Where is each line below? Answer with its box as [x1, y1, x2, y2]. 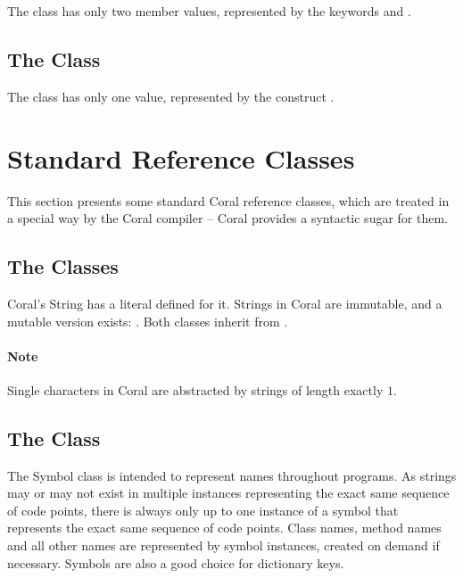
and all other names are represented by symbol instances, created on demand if [7, 536, 440, 555]
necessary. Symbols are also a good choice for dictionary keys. [7, 553, 344, 572]
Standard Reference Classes [7, 139, 355, 176]
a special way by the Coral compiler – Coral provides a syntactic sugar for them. [7, 209, 449, 227]
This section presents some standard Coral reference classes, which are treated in [7, 191, 450, 210]
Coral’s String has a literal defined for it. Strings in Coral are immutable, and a [7, 293, 442, 312]
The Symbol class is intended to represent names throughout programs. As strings [7, 466, 457, 484]
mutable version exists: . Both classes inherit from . [7, 311, 288, 330]
